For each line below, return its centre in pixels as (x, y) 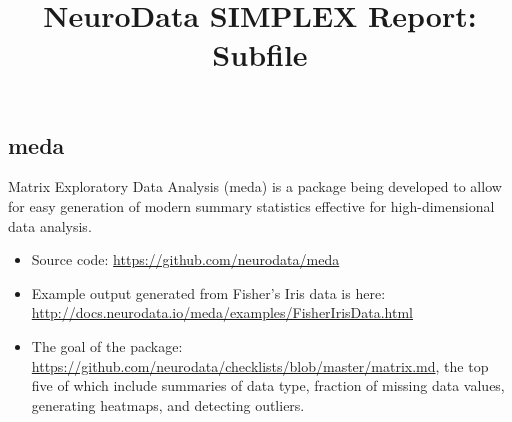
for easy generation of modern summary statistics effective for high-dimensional (251, 205)
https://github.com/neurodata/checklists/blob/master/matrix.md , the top (260, 365)
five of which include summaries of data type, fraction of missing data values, (268, 385)
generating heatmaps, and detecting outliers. (168, 404)
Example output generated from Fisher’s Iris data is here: (208, 292)
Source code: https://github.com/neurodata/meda (185, 259)
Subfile (260, 54)
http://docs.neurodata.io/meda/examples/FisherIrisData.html (222, 312)
